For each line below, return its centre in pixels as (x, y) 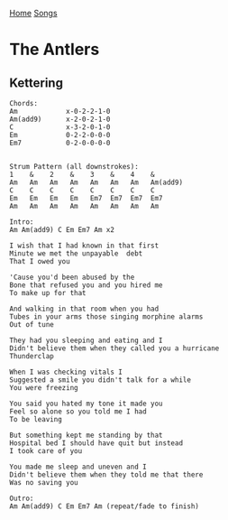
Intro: (22, 222)
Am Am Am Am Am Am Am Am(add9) (96, 182)
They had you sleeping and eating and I (87, 340)
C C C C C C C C (82, 190)
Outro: (22, 498)
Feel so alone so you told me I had (78, 412)
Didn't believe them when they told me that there (106, 475)
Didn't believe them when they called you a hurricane (114, 348)
